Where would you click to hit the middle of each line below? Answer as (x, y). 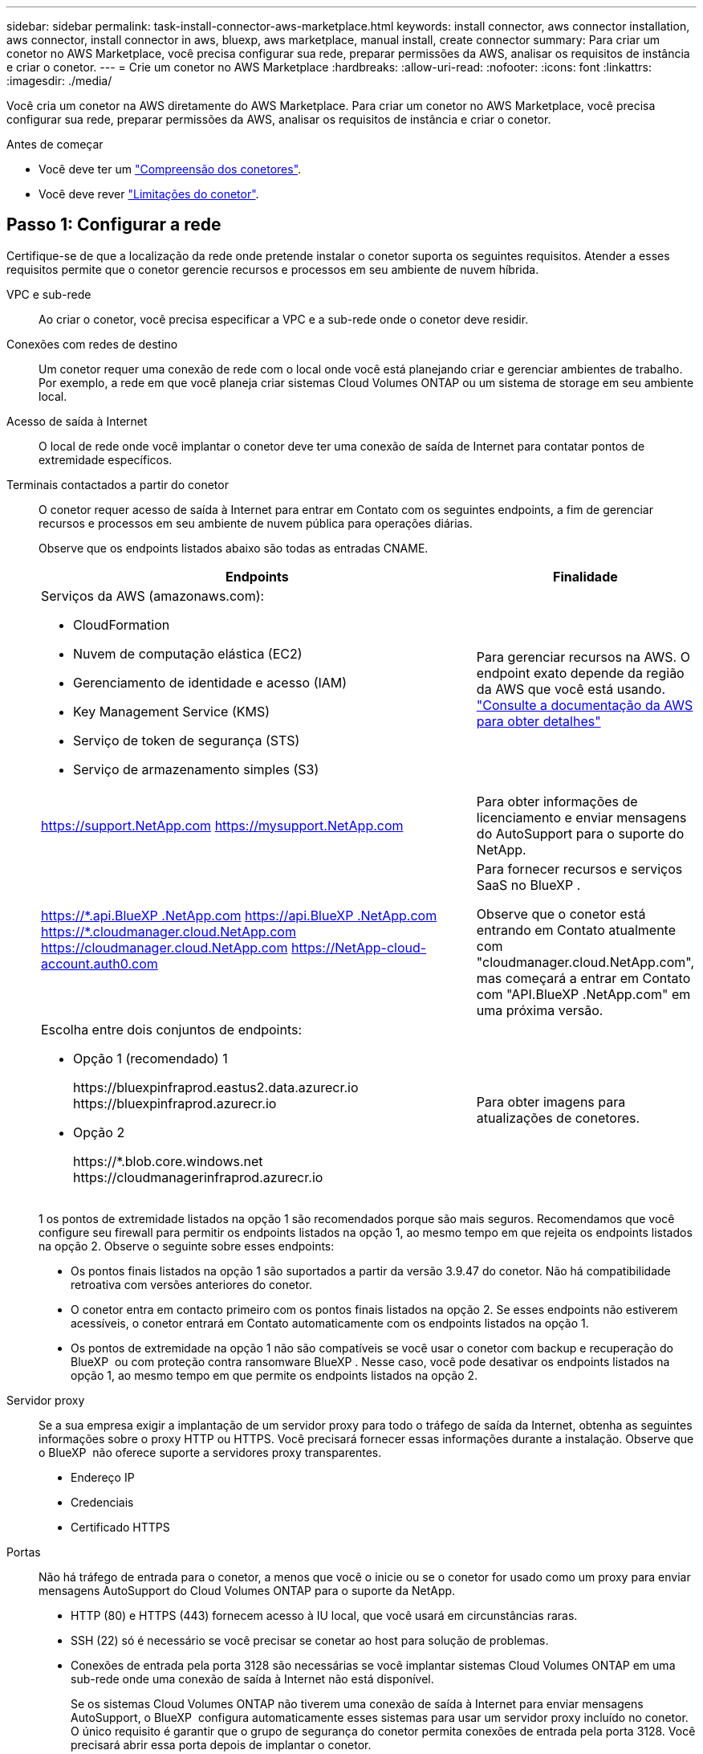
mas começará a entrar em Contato (583, 978)
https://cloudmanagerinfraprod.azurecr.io (198, 1177)
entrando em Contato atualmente (576, 930)
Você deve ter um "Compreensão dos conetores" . (170, 169)
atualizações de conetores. (558, 1118)
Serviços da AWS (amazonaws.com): (153, 596)
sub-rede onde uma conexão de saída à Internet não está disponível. (252, 1679)
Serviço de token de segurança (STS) (187, 740)
